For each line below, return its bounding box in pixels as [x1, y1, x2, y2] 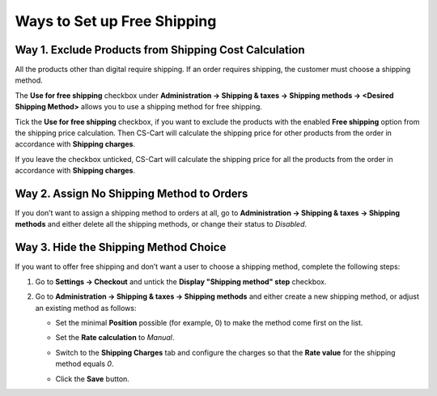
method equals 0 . [55, 359, 114, 368]
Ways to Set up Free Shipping [15, 12, 217, 30]
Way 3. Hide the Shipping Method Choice [15, 241, 227, 254]
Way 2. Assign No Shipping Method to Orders [15, 187, 248, 200]
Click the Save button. [55, 373, 129, 384]
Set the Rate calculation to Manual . [55, 333, 175, 343]
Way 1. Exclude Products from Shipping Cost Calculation [15, 43, 305, 57]
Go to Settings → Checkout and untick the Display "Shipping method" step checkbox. [35, 276, 327, 287]
